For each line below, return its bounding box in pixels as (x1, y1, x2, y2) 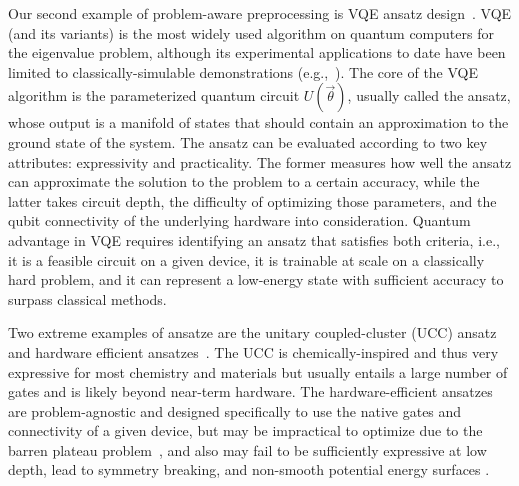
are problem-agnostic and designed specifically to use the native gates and (8, 400, 462, 421)
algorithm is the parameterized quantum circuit (8, 85, 300, 106)
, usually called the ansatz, (347, 85, 511, 106)
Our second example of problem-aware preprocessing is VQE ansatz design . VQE (8, 3, 512, 23)
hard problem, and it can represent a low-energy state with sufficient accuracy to (8, 269, 504, 290)
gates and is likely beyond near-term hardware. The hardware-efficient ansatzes (8, 381, 493, 402)
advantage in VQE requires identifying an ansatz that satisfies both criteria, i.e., (8, 229, 500, 250)
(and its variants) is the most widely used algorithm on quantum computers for (8, 22, 494, 43)
